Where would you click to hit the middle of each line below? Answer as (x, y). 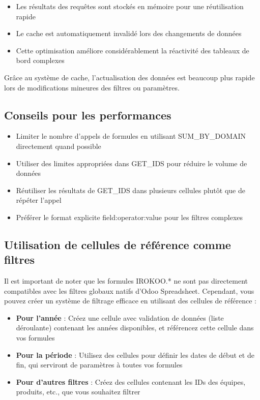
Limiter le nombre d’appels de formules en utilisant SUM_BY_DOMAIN (131, 136)
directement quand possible (59, 146)
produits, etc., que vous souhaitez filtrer (78, 392)
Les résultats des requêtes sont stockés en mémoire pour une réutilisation (130, 6)
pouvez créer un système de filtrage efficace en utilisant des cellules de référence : (130, 301)
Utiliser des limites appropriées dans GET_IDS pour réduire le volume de (132, 163)
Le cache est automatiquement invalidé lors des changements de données (129, 33)
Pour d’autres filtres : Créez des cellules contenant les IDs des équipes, (131, 381)
